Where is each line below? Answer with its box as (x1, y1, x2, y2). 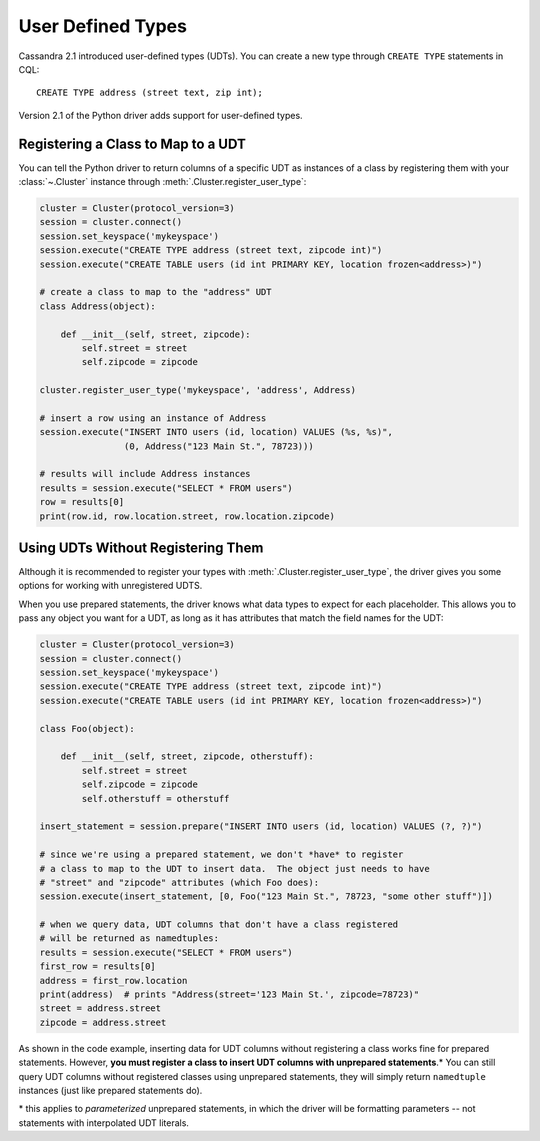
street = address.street (39, 1003, 162, 1014)
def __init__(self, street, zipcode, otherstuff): (60, 751, 314, 762)
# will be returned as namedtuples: (39, 933, 220, 944)
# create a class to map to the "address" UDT (39, 286, 272, 298)
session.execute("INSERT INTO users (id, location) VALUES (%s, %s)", (39, 426, 394, 438)
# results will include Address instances (39, 468, 251, 480)
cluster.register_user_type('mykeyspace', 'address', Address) (39, 385, 357, 396)
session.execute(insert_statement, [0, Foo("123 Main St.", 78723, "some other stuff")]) (39, 891, 494, 902)
